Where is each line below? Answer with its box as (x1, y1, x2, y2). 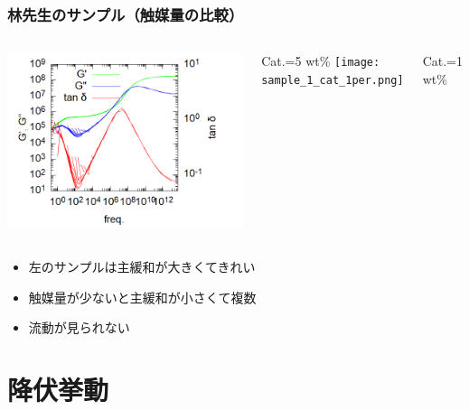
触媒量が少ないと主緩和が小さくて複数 (28, 287, 257, 306)
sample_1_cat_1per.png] (261, 73, 404, 87)
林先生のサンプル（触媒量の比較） (7, 3, 244, 25)
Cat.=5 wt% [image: (261, 51, 380, 70)
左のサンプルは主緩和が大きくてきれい (28, 256, 256, 275)
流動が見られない (28, 318, 130, 337)
